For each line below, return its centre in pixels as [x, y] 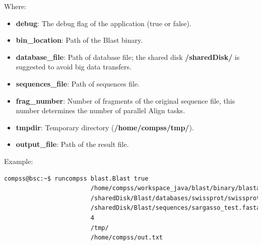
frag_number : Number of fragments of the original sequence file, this [125, 100]
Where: [15, 6]
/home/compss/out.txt [126, 238]
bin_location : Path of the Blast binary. [79, 40]
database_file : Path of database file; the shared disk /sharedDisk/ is [128, 57]
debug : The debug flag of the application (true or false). [104, 23]
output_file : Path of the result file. [72, 144]
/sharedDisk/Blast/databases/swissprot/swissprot [175, 198]
